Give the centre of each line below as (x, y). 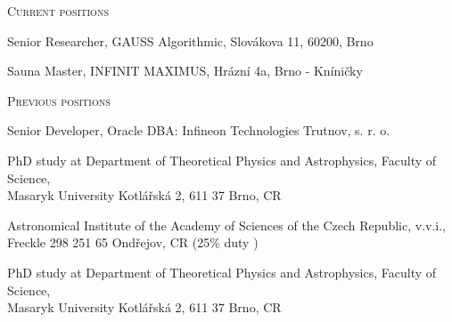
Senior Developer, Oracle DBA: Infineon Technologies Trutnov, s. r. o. (199, 130)
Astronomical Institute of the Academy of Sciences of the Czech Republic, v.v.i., (226, 225)
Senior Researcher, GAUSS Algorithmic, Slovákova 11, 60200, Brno (190, 40)
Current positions (58, 11)
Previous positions (59, 100)
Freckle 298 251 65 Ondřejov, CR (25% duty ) (133, 242)
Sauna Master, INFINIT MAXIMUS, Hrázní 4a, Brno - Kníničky (185, 71)
